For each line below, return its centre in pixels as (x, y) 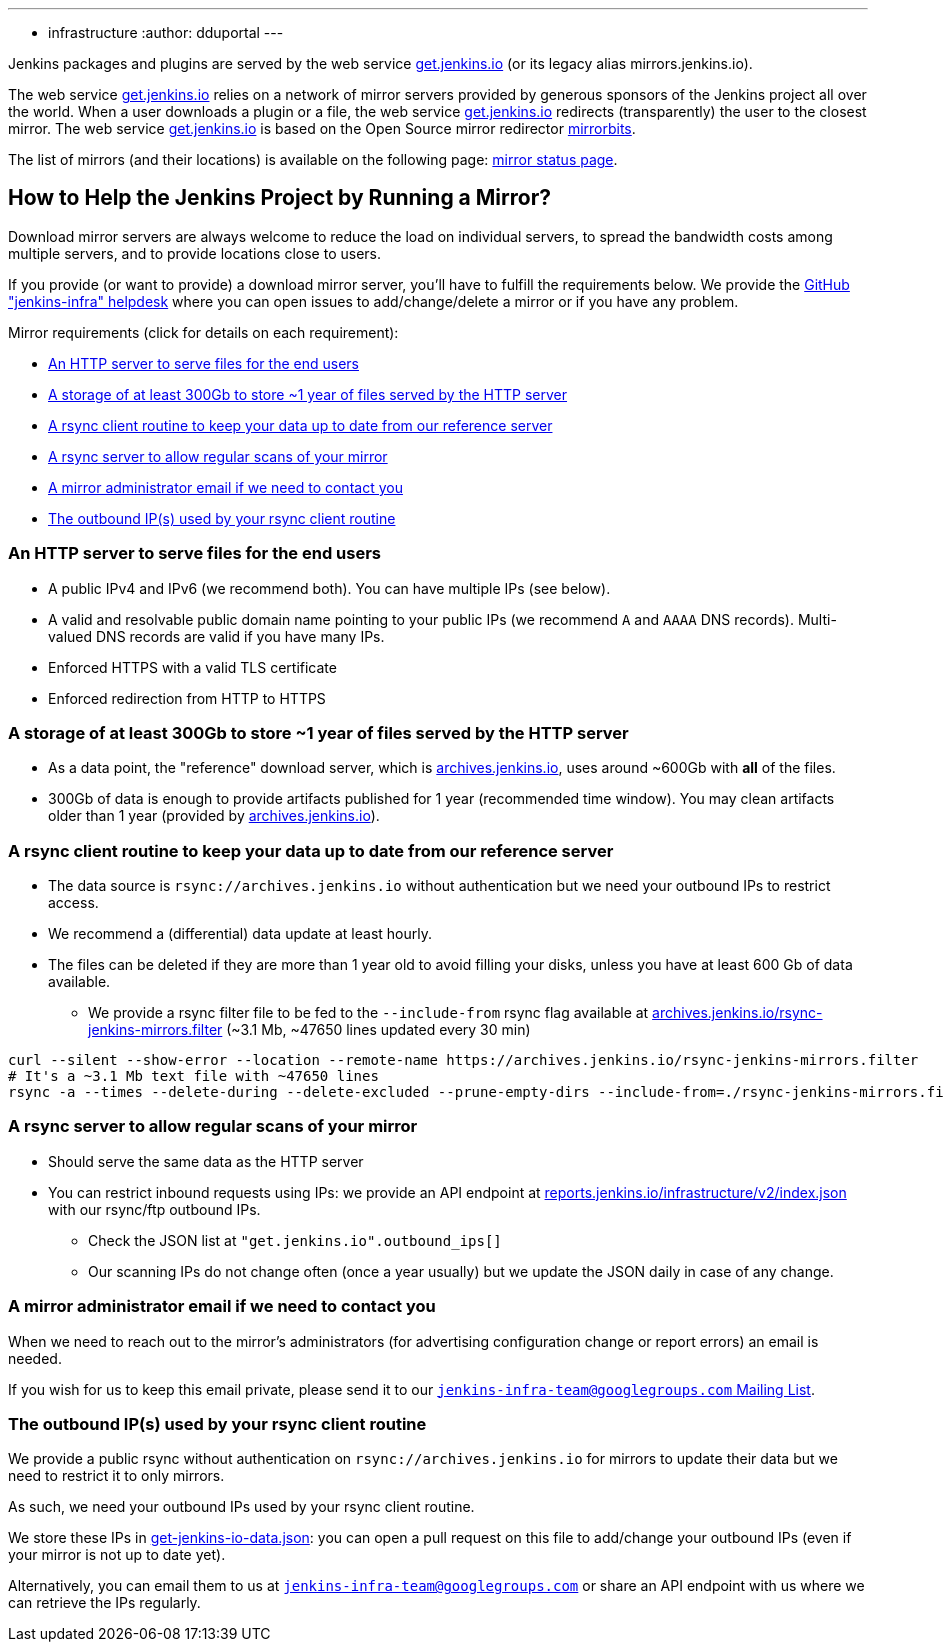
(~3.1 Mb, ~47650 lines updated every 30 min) (378, 1030)
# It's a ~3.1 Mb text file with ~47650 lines (193, 1076)
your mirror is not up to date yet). (117, 1555)
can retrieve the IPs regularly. (104, 1603)
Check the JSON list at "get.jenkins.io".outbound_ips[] (295, 1240)
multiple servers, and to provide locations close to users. (194, 253)
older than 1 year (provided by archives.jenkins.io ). (214, 816)
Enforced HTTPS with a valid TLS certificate (192, 667)
